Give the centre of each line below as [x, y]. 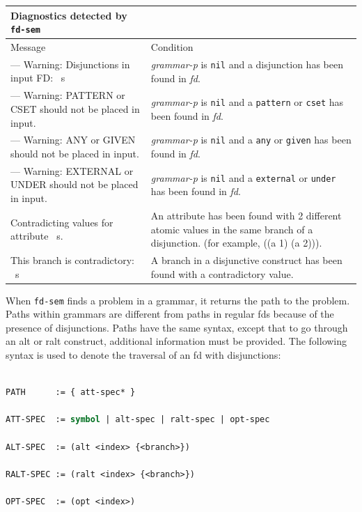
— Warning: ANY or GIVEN [73, 140]
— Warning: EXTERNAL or [72, 170]
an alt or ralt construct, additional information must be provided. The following [176, 341]
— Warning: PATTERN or [68, 95]
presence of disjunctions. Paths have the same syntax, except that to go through [177, 327]
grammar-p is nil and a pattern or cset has [247, 102]
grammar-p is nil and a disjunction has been [247, 64]
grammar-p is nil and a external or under [243, 177]
